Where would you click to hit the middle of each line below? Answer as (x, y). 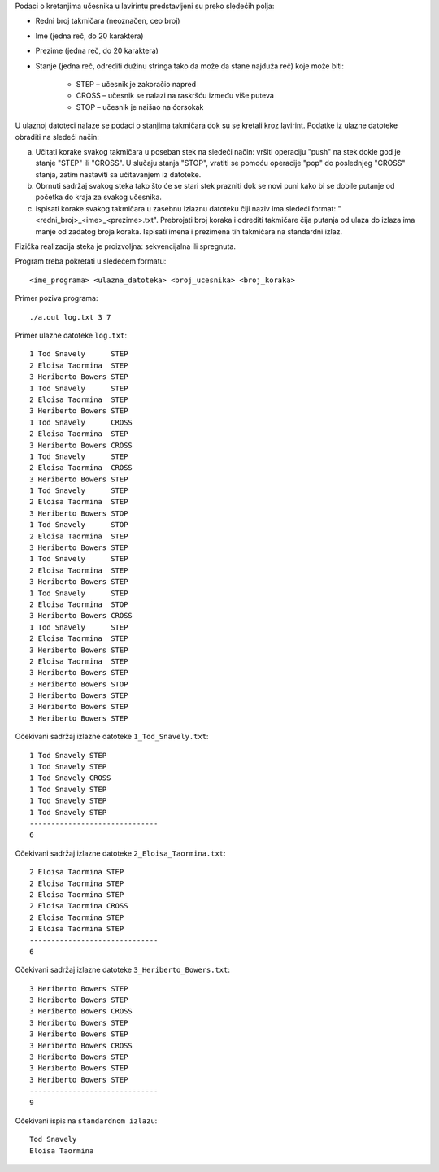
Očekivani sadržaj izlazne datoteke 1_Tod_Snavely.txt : (112, 737)
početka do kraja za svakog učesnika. (99, 197)
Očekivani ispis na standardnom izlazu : (86, 1120)
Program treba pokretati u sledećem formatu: (91, 261)
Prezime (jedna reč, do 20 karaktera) (97, 51)
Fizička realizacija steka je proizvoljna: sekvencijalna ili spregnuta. (125, 246)
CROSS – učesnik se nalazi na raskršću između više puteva (175, 96)
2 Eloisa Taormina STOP (79, 604)
